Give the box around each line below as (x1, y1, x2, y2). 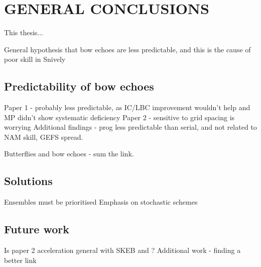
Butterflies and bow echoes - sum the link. (4, 148, 134, 159)
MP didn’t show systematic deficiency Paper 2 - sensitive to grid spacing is (4, 112, 235, 122)
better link (4, 254, 37, 265)
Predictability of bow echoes (4, 78, 154, 94)
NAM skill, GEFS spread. (4, 131, 83, 142)
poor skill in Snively (4, 54, 66, 64)
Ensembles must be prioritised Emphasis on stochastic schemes (4, 197, 198, 207)
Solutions (4, 173, 53, 189)
